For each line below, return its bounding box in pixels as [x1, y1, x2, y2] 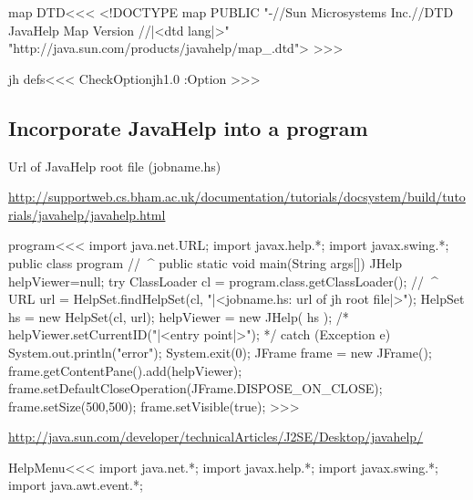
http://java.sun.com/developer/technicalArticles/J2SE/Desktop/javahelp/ [8, 427, 424, 446]
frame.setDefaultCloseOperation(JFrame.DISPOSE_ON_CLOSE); [8, 379, 383, 398]
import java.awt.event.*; [8, 475, 143, 495]
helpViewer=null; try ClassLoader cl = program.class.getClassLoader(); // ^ [8, 271, 438, 290]
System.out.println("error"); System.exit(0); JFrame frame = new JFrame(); [8, 342, 432, 361]
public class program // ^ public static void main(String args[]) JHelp [8, 253, 403, 272]
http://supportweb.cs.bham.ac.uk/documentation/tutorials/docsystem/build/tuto [8, 187, 466, 206]
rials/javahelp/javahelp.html [8, 204, 166, 224]
